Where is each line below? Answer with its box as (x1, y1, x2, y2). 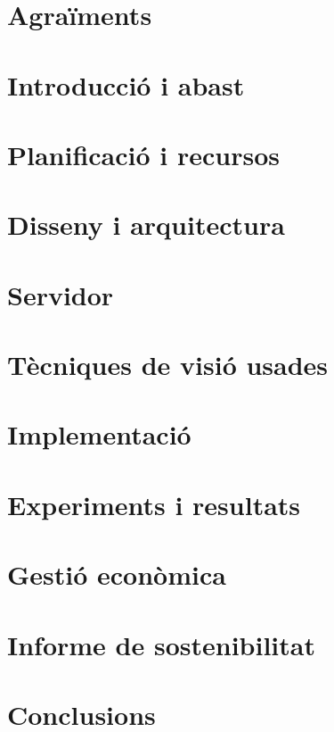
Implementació (7, 416, 191, 453)
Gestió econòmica (7, 556, 226, 593)
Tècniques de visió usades (7, 346, 329, 383)
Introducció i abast (7, 66, 245, 103)
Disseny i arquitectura (7, 206, 285, 243)
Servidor (7, 276, 114, 312)
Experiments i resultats (7, 486, 301, 522)
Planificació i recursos (7, 136, 281, 172)
